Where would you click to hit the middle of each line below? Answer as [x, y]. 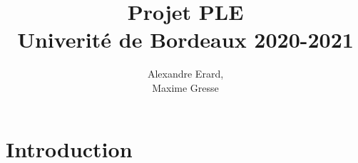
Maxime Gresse [185, 87]
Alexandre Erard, [185, 74]
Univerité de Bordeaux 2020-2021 [185, 40]
